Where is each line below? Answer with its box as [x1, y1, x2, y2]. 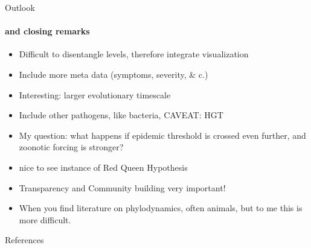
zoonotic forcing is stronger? [19, 141, 124, 153]
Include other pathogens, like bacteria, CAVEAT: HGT [19, 109, 223, 121]
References [5, 234, 44, 246]
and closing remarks [5, 25, 90, 37]
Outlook [5, 1, 35, 13]
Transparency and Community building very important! [19, 181, 226, 194]
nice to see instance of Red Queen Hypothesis [19, 161, 188, 173]
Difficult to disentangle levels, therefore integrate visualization [19, 48, 249, 60]
